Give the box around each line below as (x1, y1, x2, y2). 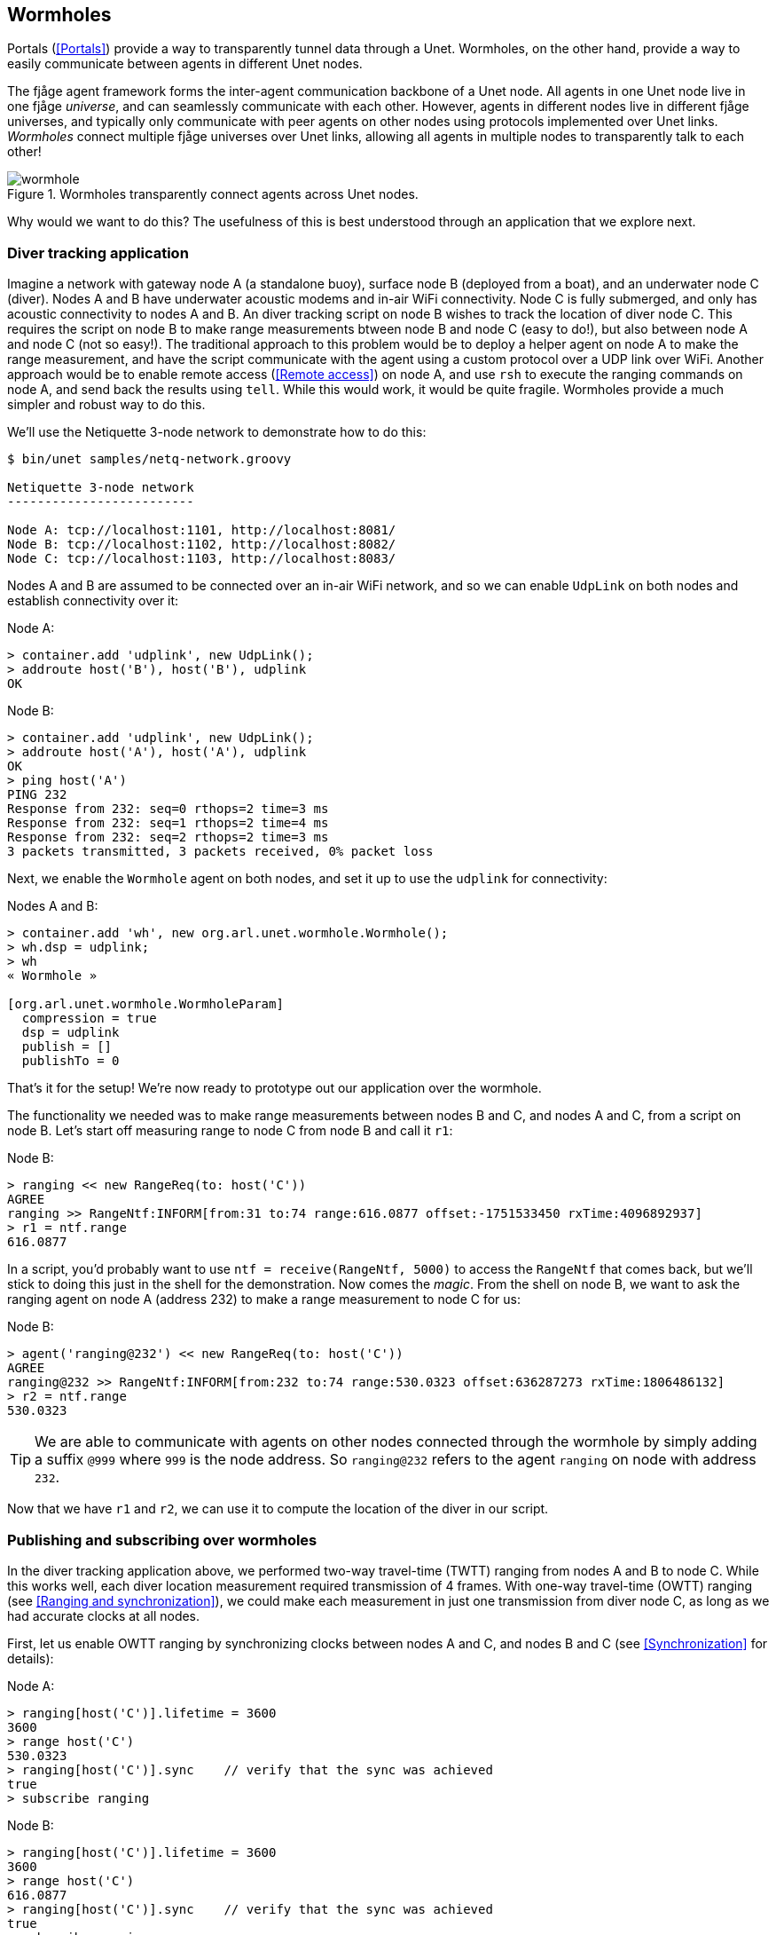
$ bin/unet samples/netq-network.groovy (7, 452, 292, 467)
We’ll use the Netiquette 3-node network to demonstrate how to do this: (7, 424, 427, 440)
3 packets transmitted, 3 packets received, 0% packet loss (7, 844, 434, 859)
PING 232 (7, 787, 67, 802)
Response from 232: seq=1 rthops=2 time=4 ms (7, 816, 329, 831)
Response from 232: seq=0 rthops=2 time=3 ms (7, 802, 329, 817)
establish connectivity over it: (7, 593, 179, 609)
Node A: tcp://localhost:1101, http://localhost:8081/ (7, 523, 396, 538)
